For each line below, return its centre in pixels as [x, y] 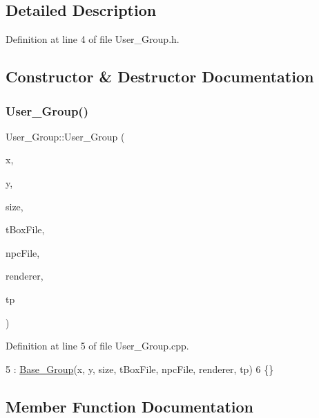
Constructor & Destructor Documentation [160, 76]
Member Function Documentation [130, 406]
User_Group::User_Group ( [65, 136]
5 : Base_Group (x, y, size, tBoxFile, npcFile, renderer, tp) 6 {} [140, 369]
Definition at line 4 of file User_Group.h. [93, 39]
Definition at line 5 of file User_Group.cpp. [97, 346]
